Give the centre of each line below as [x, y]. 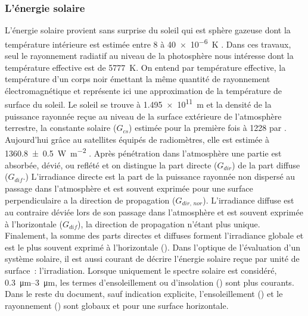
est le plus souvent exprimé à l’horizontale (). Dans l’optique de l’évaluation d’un [153, 247]
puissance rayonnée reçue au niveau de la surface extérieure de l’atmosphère [143, 116]
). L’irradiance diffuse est [248, 200]
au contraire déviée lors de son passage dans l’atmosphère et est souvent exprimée [154, 212]
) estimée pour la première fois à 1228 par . [208, 128]
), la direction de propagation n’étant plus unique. [169, 223]
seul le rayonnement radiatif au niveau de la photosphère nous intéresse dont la [149, 56]
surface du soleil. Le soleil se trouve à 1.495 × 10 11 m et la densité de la [138, 104]
